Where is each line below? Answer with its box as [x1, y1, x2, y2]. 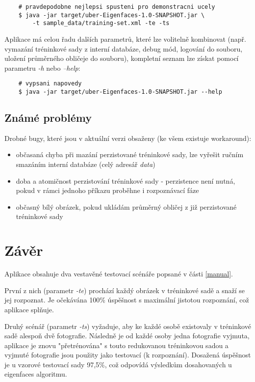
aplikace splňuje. [4, 304, 54, 314]
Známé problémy [4, 110, 92, 125]
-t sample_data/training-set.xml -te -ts [32, 20, 170, 27]
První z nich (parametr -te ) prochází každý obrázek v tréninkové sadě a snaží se [4, 285, 245, 295]
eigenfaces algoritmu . [4, 369, 67, 379]
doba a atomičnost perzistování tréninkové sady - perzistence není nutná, [16, 175, 235, 186]
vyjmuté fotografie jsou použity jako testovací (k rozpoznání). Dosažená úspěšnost [4, 350, 251, 360]
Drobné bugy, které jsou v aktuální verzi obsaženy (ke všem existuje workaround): [4, 133, 252, 143]
